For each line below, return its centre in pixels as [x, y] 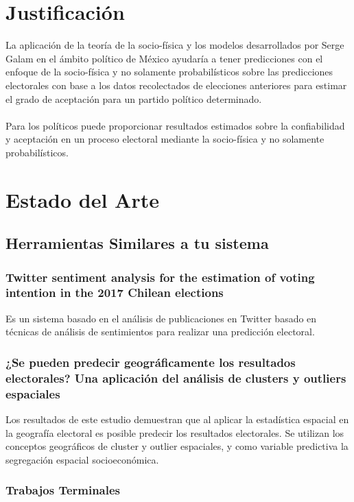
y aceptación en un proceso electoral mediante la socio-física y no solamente [165, 139]
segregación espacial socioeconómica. [82, 459]
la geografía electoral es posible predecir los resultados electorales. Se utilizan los [175, 432]
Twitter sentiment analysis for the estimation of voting [160, 277]
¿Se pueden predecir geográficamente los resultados [151, 362]
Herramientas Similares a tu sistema [137, 243]
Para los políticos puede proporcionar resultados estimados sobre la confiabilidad [175, 125]
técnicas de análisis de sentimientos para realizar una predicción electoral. [160, 332]
